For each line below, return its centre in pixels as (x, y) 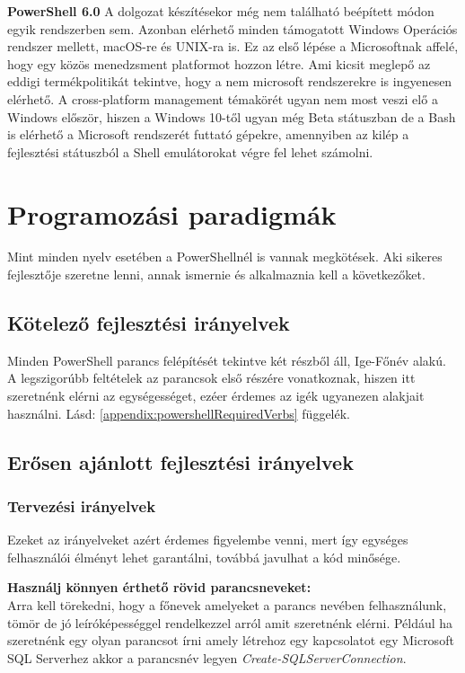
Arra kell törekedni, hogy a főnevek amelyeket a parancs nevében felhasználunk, (227, 605)
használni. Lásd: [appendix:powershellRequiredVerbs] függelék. (179, 413)
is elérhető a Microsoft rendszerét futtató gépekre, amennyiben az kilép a (208, 134)
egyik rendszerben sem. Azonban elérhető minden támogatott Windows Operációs (232, 28)
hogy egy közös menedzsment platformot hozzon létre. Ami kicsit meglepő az (219, 63)
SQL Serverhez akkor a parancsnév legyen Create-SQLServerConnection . (207, 657)
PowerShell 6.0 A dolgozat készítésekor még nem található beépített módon (221, 11)
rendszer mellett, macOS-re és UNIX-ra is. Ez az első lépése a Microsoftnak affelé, (233, 46)
